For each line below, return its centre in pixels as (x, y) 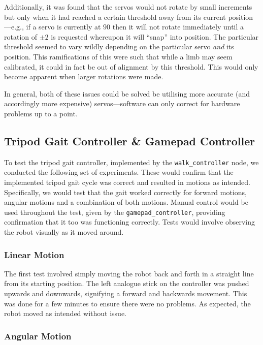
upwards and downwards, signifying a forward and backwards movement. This (126, 293)
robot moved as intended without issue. (65, 313)
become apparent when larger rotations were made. (84, 76)
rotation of (21, 36)
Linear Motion (34, 254)
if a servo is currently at (63, 27)
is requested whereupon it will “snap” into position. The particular (155, 36)
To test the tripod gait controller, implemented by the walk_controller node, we (131, 162)
